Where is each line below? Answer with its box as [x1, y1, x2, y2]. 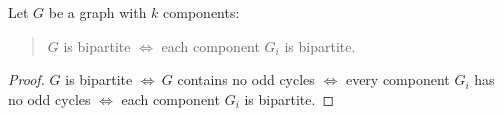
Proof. [8, 69, 45, 90]
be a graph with [48, 2, 147, 22]
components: [163, 2, 240, 22]
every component [345, 69, 450, 90]
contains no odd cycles [177, 69, 315, 90]
